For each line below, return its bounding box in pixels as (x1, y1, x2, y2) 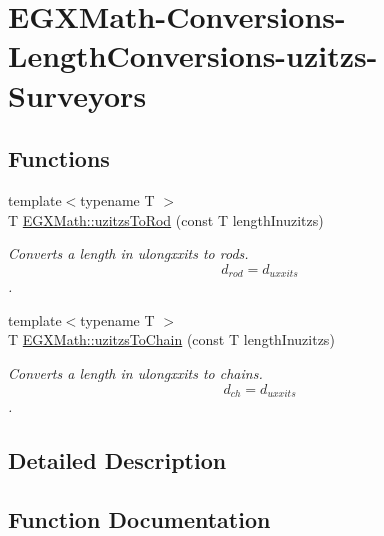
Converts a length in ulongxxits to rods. (8, 243, 249, 264)
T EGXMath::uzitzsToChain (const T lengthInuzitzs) (8, 329, 335, 350)
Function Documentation (8, 503, 271, 534)
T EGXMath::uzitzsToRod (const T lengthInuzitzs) (8, 209, 324, 230)
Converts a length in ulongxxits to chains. (8, 362, 263, 383)
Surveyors (8, 74, 147, 115)
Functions (8, 143, 110, 174)
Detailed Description (8, 445, 227, 475)
